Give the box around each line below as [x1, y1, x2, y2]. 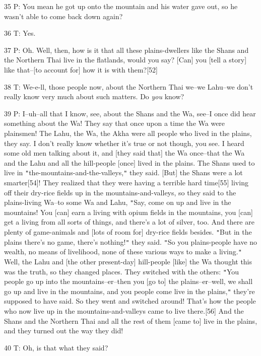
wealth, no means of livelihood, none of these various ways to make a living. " [4, 246, 242, 257]
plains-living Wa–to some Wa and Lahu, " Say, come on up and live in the [4, 197, 231, 207]
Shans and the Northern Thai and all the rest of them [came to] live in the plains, [4, 315, 257, 326]
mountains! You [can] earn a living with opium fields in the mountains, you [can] [4, 206, 253, 217]
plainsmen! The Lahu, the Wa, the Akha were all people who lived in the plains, [4, 127, 252, 138]
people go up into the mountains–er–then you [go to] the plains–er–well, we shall [4, 276, 253, 287]
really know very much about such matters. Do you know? [4, 91, 184, 102]
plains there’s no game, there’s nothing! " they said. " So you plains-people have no [4, 236, 257, 247]
